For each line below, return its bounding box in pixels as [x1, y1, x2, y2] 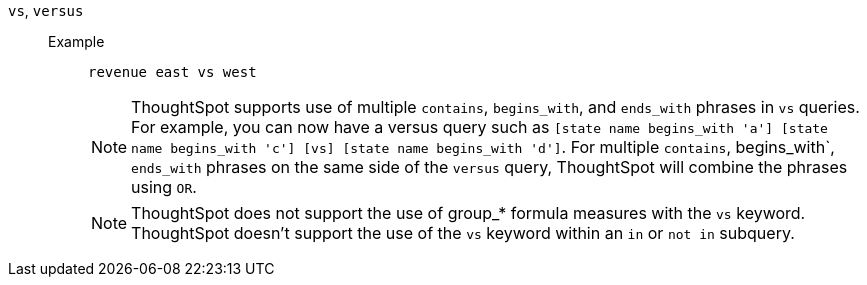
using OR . [131, 177, 197, 197]
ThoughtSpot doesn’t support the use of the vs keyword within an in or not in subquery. [131, 223, 795, 243]
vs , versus [8, 2, 84, 19]
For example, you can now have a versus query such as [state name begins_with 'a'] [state [131, 117, 828, 137]
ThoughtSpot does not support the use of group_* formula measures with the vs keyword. [131, 203, 806, 223]
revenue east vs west [88, 64, 257, 80]
